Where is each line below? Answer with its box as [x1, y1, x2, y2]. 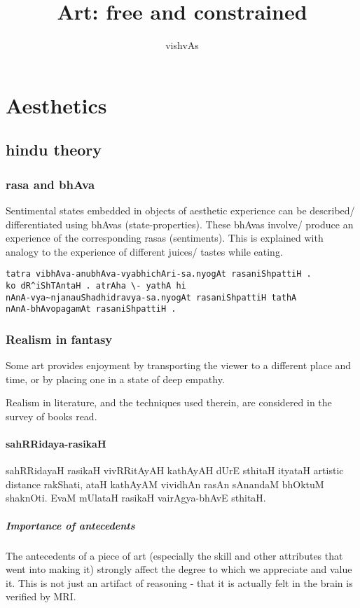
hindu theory [6, 139, 102, 160]
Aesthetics [6, 90, 107, 119]
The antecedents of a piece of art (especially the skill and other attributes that [6, 548, 343, 562]
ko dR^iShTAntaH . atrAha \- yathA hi [6, 280, 186, 291]
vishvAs [165, 38, 199, 53]
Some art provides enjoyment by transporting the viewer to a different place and [6, 358, 352, 373]
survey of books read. [6, 408, 97, 423]
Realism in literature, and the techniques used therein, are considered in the [6, 395, 332, 410]
